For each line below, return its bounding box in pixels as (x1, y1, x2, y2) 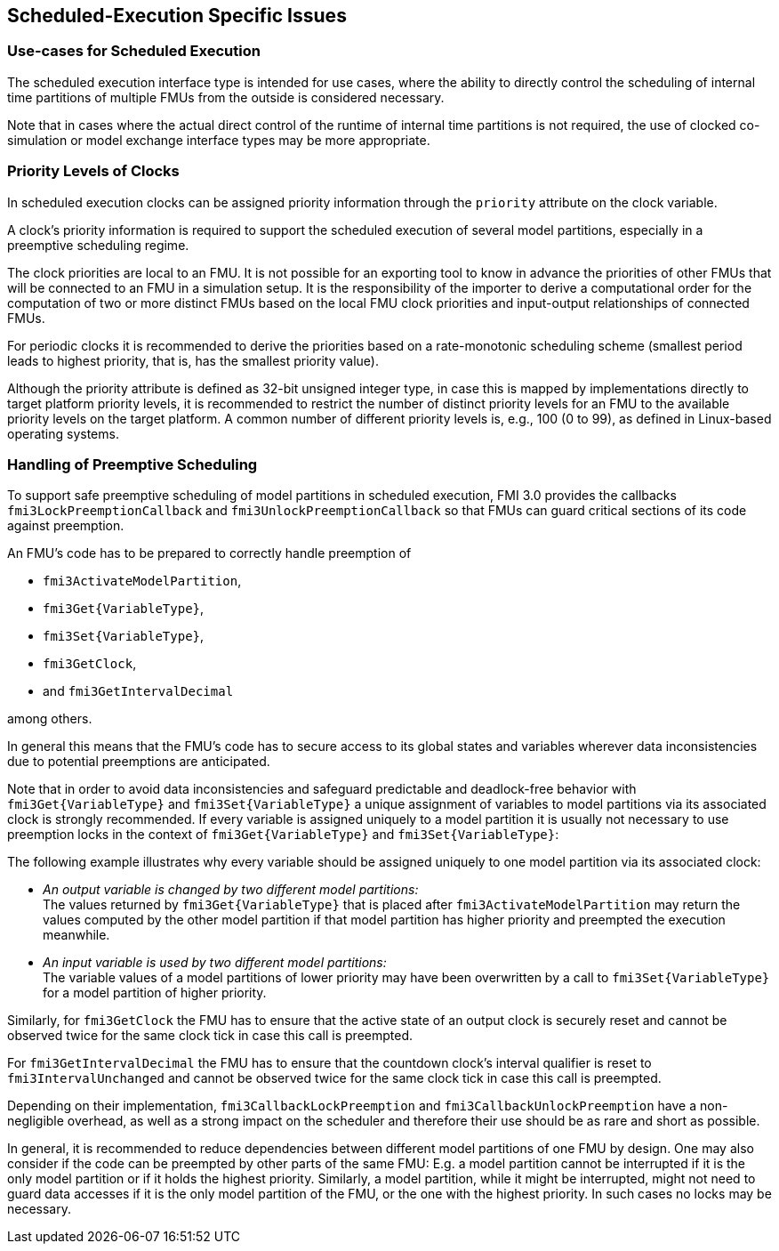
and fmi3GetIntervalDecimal (43, 683, 234, 699)
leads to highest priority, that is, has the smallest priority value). (7, 352, 379, 368)
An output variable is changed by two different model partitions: (43, 882, 419, 898)
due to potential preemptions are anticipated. (7, 754, 270, 770)
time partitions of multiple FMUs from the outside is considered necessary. (7, 89, 445, 105)
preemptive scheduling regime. (7, 237, 189, 253)
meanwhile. (43, 927, 110, 943)
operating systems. (7, 425, 119, 441)
